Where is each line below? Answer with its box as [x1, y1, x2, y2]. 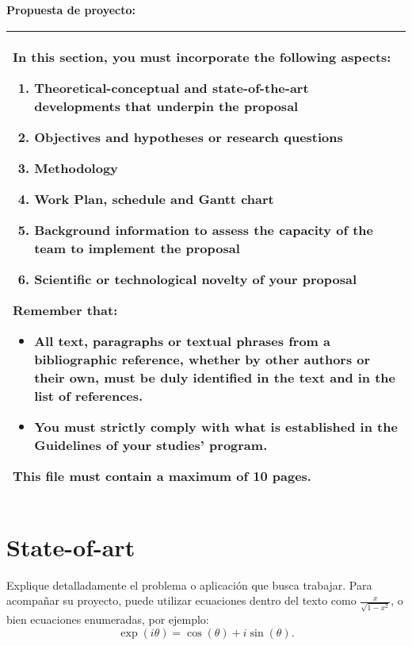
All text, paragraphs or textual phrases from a [34, 331, 330, 350]
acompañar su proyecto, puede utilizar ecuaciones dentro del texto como [6, 592, 357, 609]
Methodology [34, 158, 118, 177]
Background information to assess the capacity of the [34, 220, 373, 239]
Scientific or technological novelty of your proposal [34, 269, 357, 288]
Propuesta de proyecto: [6, 2, 135, 17]
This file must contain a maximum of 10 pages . [13, 466, 311, 485]
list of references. [34, 386, 143, 405]
